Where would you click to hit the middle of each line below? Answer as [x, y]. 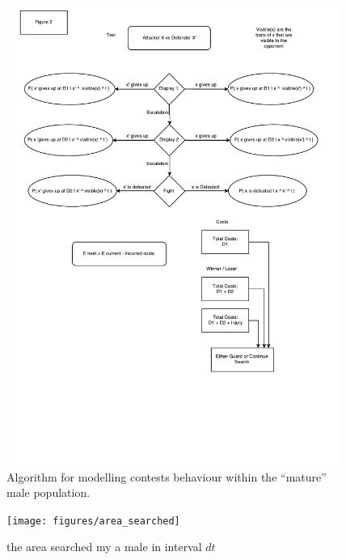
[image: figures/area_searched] [93, 521]
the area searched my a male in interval [104, 547]
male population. [49, 492]
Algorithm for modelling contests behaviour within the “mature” [167, 476]
